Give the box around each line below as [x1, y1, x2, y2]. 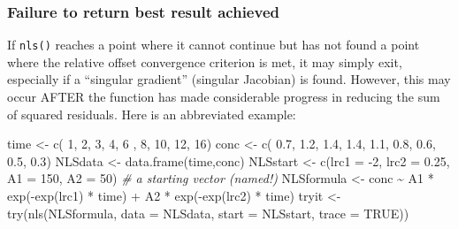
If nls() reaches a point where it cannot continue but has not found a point [7, 35, 420, 54]
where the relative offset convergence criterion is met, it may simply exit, [7, 52, 402, 71]
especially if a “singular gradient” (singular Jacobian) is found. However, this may [7, 70, 451, 88]
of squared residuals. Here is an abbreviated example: [7, 104, 296, 123]
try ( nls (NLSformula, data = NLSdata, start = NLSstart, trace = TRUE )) [7, 203, 409, 222]
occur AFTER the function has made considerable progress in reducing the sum [7, 88, 440, 106]
